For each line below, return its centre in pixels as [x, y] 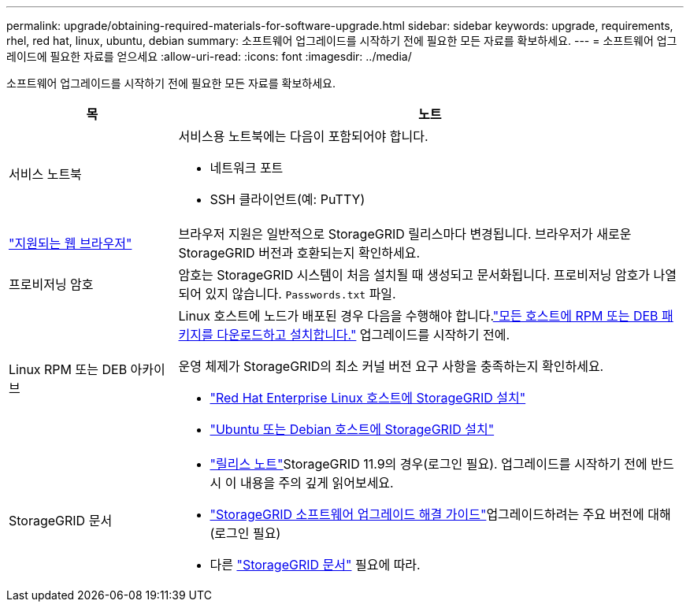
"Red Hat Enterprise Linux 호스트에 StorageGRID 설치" [368, 398]
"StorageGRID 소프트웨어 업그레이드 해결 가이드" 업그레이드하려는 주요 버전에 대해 [440, 514]
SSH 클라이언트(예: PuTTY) [287, 199]
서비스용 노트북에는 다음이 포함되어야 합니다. [303, 136]
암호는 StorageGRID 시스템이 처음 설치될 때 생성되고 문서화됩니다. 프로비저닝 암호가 [414, 275]
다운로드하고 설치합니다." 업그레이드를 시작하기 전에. [364, 335]
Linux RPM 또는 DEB [68, 369]
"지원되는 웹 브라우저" [70, 243]
